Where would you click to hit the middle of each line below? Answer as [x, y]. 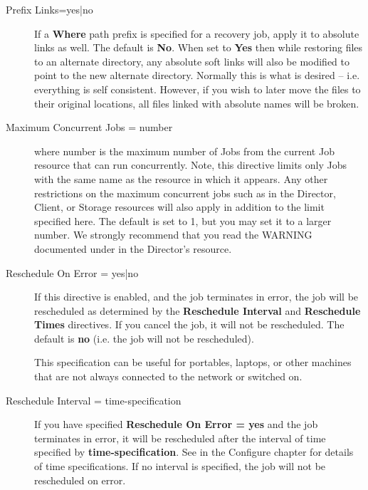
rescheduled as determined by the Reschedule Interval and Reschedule [198, 310]
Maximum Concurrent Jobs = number [89, 127]
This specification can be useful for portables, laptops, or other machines [193, 362]
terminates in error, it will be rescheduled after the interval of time [180, 438]
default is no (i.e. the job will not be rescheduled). [144, 338]
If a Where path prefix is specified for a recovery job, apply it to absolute [197, 33]
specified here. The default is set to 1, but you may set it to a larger [183, 220]
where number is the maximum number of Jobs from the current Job [184, 151]
